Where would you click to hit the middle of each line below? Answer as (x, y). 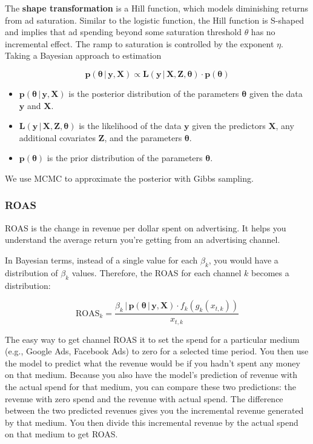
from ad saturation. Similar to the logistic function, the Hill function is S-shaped (154, 20)
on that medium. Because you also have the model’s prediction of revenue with (151, 375)
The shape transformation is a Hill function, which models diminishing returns (157, 8)
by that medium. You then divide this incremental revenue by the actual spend (152, 422)
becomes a (270, 272)
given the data (276, 93)
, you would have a (243, 260)
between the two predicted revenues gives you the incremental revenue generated (154, 410)
